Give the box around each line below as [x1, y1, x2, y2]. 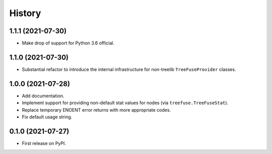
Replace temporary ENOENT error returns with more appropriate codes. [22, 107, 171, 113]
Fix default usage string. [22, 114, 73, 120]
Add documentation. [22, 93, 64, 99]
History [9, 8, 41, 19]
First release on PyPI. [22, 140, 66, 146]
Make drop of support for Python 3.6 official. [22, 40, 114, 46]
